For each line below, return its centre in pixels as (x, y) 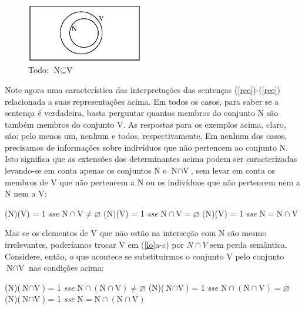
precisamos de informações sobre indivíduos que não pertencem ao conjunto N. (146, 147)
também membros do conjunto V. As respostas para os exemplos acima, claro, (145, 124)
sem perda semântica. (249, 245)
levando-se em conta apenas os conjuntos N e (86, 170)
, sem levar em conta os (233, 170)
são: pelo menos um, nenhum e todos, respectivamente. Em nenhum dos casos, (146, 136)
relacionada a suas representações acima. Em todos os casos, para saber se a (142, 101)
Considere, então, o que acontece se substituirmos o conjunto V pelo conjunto (145, 256)
